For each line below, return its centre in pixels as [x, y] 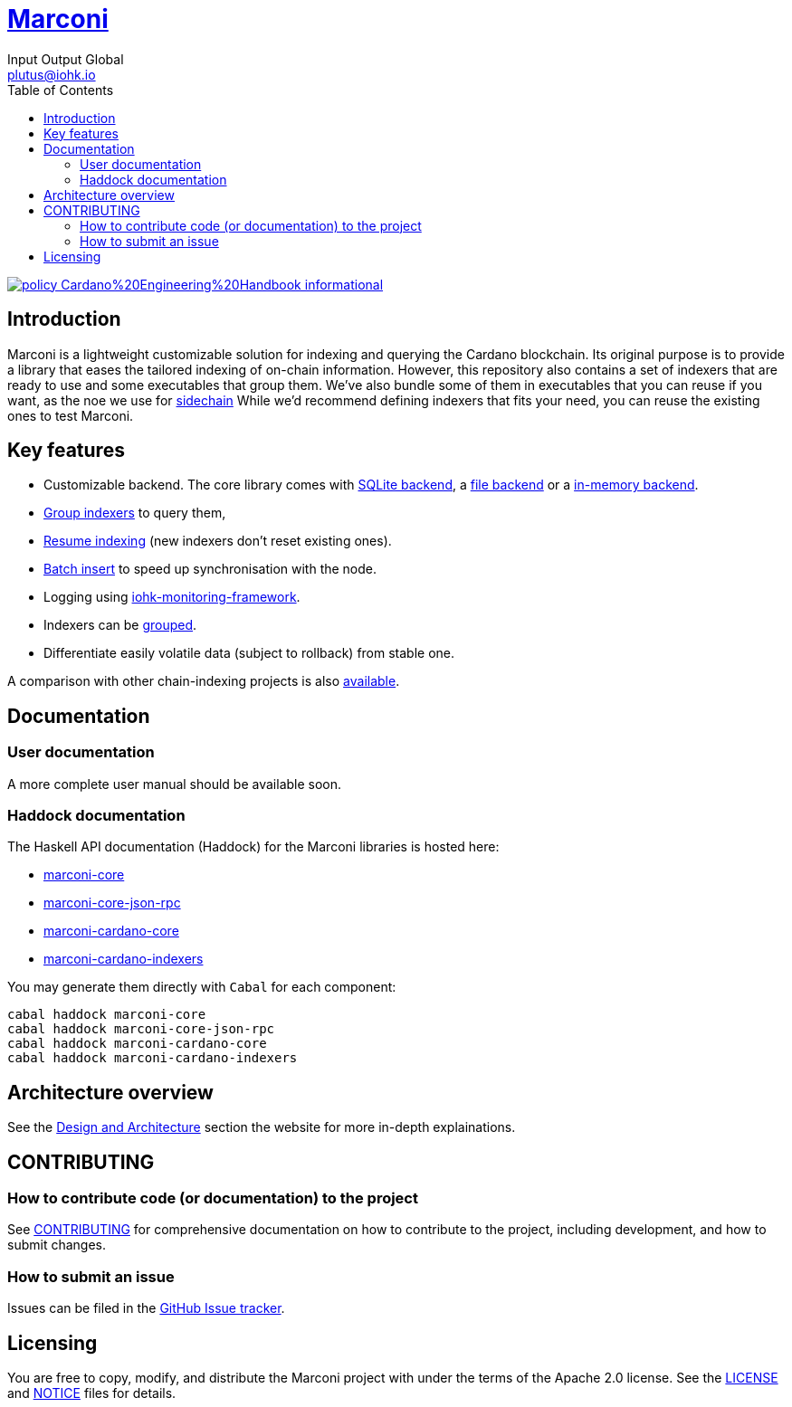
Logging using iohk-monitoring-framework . [172, 597]
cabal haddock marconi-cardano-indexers [153, 1058]
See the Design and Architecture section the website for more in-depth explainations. [262, 1127]
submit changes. [57, 1245]
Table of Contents [61, 90]
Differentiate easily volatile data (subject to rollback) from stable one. [249, 653]
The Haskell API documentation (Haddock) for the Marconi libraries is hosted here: [253, 847]
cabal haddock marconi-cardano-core [137, 1044]
